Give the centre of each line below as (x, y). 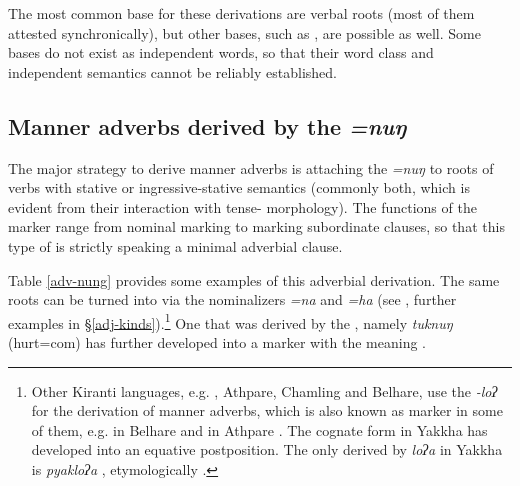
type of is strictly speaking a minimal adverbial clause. (175, 245)
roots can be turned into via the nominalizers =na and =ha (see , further (232, 299)
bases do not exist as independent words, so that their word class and (221, 52)
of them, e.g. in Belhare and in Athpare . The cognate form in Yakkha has (259, 429)
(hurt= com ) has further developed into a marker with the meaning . (217, 341)
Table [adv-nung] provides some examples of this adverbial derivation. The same (254, 279)
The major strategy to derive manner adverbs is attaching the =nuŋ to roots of (251, 167)
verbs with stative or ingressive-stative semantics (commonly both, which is (239, 187)
